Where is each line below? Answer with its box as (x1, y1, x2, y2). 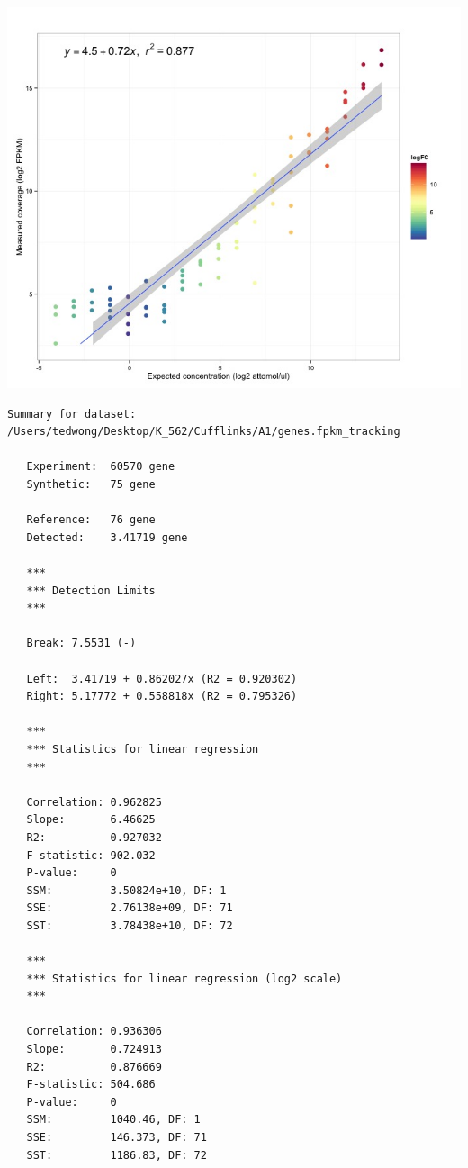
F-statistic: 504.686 (26, 1078, 156, 1091)
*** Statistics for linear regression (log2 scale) (26, 972, 343, 985)
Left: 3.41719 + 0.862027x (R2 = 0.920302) (26, 672, 298, 685)
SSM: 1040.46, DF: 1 (26, 1113, 201, 1127)
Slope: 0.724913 (26, 1043, 162, 1056)
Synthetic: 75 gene (26, 478, 156, 492)
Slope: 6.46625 (26, 813, 156, 827)
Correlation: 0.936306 (26, 1025, 162, 1038)
